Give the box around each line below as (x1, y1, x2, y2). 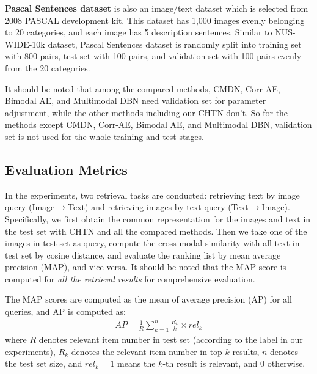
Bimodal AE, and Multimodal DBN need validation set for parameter (5, 94, 266, 107)
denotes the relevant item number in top (71, 345, 222, 358)
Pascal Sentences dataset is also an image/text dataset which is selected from (5, 2, 308, 14)
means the (117, 357, 156, 370)
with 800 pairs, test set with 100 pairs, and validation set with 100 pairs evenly (5, 50, 302, 62)
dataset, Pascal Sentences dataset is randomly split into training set (48, 37, 302, 50)
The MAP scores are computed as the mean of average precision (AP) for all (5, 293, 292, 306)
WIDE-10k (5, 37, 45, 50)
